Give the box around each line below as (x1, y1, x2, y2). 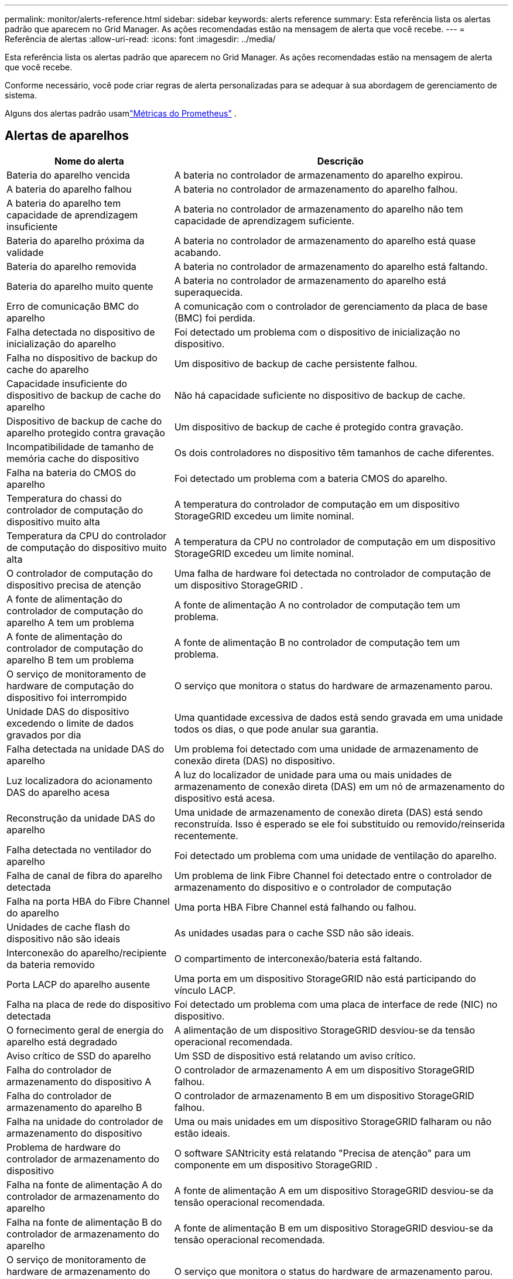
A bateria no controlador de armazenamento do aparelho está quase (174, 234, 476, 247)
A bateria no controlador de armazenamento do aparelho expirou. (174, 169, 463, 181)
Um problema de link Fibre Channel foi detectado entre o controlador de (174, 869, 492, 881)
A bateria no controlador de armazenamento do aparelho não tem (174, 203, 463, 215)
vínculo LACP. (174, 984, 236, 996)
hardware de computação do (6, 679, 134, 692)
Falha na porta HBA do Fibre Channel (6, 895, 170, 907)
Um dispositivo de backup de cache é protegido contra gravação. (174, 420, 464, 433)
